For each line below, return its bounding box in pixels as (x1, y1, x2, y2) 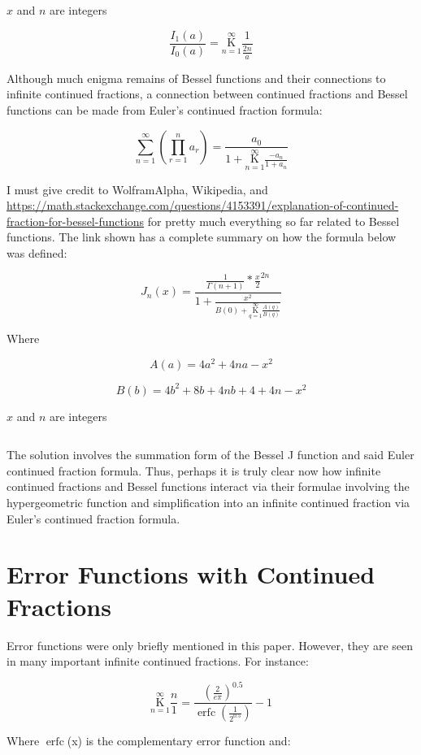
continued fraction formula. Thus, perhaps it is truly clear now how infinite (7, 462, 381, 479)
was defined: (7, 244, 67, 261)
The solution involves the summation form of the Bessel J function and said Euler (7, 446, 414, 463)
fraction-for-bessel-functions (7, 212, 145, 229)
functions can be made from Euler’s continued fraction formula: (7, 102, 323, 119)
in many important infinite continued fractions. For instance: (7, 653, 309, 670)
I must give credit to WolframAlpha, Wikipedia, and (7, 180, 268, 197)
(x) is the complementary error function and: (67, 732, 291, 749)
